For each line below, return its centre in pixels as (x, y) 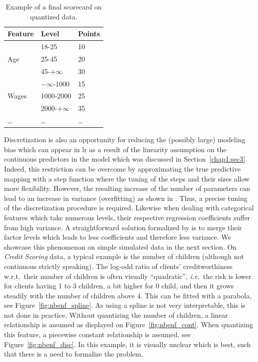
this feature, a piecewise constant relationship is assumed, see (97, 334)
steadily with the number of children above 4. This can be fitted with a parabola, (128, 295)
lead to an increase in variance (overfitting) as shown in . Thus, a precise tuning (126, 198)
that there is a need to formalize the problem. (74, 354)
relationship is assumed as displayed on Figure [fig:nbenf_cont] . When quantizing (129, 324)
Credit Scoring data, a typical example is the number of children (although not (124, 256)
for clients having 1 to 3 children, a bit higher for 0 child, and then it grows (119, 286)
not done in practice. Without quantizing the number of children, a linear (116, 315)
